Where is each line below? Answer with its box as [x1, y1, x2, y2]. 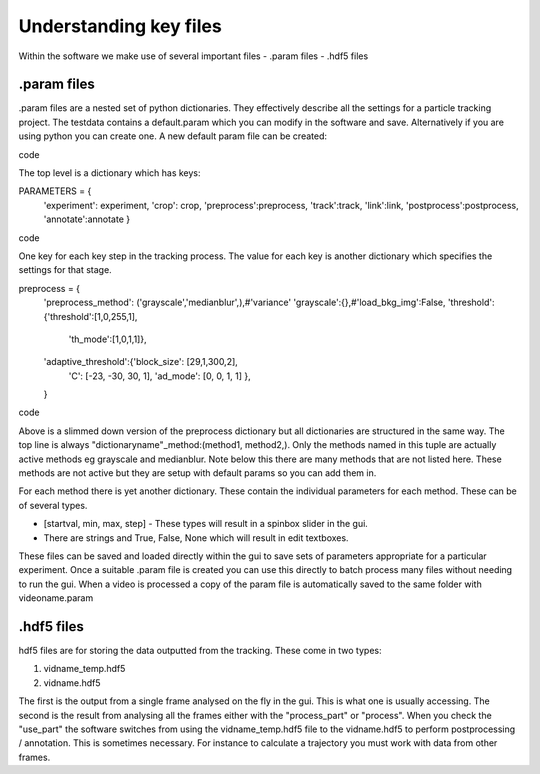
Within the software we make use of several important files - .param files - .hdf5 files [18, 50, 369, 62]
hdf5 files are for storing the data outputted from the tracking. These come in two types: [18, 645, 382, 657]
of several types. [18, 499, 88, 511]
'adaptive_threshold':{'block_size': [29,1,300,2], [43, 356, 239, 368]
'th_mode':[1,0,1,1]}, [68, 333, 147, 345]
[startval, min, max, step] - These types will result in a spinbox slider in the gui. [43, 518, 369, 530]
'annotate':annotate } [43, 213, 130, 225]
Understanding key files [18, 15, 222, 37]
